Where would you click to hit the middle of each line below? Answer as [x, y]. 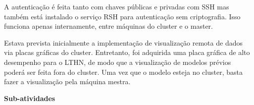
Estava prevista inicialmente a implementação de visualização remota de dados [123, 42]
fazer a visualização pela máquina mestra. [67, 81]
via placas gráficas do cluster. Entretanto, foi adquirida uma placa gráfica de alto [127, 52]
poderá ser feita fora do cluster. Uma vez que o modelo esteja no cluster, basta [123, 72]
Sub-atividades [30, 98]
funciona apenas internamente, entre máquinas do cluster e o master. [109, 26]
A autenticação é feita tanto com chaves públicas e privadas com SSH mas [117, 6]
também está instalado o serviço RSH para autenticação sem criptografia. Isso [122, 16]
